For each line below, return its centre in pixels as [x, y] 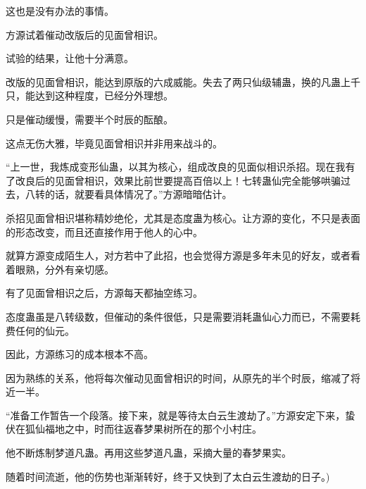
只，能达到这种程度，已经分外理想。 [89, 95]
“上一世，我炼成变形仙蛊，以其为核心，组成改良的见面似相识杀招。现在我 [176, 167]
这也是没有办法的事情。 [60, 11]
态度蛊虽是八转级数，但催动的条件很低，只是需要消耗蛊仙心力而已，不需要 [178, 316]
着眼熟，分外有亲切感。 [60, 269]
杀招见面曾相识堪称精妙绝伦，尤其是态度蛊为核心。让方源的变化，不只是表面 [183, 217]
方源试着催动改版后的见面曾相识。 [84, 34]
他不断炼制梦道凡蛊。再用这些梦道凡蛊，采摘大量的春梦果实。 [149, 453]
